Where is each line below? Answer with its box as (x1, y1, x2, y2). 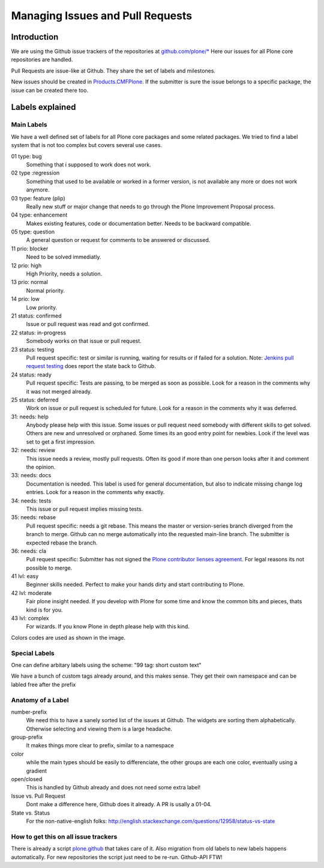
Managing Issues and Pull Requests (11, 9, 192, 22)
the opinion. (26, 463, 56, 471)
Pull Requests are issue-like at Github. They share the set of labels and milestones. (11, 67, 216, 74)
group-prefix (11, 734, 43, 741)
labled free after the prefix (11, 681, 76, 688)
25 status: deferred (11, 396, 59, 403)
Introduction (11, 32, 59, 42)
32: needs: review (11, 447, 56, 454)
